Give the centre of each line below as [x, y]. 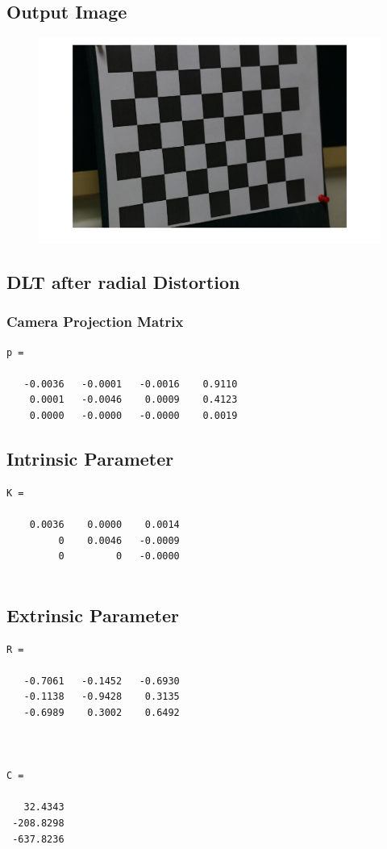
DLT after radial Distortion [123, 282]
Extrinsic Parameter [93, 615]
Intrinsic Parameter [90, 458]
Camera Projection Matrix [95, 322]
